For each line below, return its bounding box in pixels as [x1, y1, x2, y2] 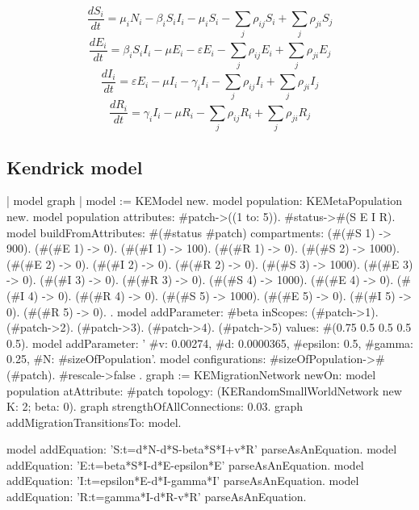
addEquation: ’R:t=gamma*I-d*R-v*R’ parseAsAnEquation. [6, 488, 307, 505]
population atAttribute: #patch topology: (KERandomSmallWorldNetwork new [6, 382, 402, 399]
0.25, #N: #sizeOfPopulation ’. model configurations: [6, 350, 266, 367]
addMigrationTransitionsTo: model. [6, 413, 182, 430]
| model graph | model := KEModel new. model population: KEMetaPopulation [6, 192, 402, 209]
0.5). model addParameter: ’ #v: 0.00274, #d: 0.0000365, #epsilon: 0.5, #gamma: [6, 334, 413, 351]
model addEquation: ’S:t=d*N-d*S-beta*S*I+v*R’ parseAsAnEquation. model [6, 441, 397, 458]
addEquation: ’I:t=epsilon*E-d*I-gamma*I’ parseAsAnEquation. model [6, 472, 359, 489]
